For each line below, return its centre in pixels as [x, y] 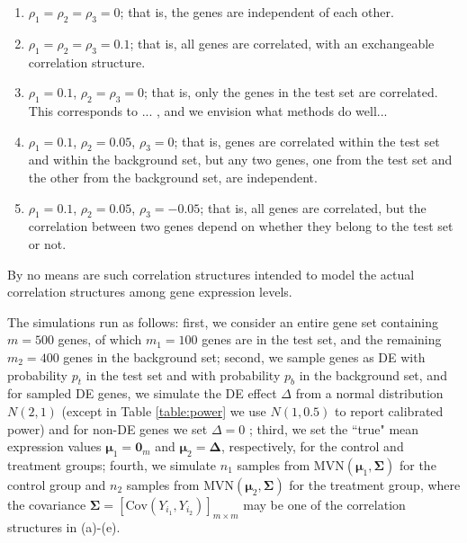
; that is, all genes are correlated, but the [313, 207]
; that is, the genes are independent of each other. [257, 12]
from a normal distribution [369, 393]
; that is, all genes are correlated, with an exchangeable [282, 43]
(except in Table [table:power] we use [164, 410]
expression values [54, 446]
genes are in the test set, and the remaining [322, 339]
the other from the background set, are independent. [173, 177]
